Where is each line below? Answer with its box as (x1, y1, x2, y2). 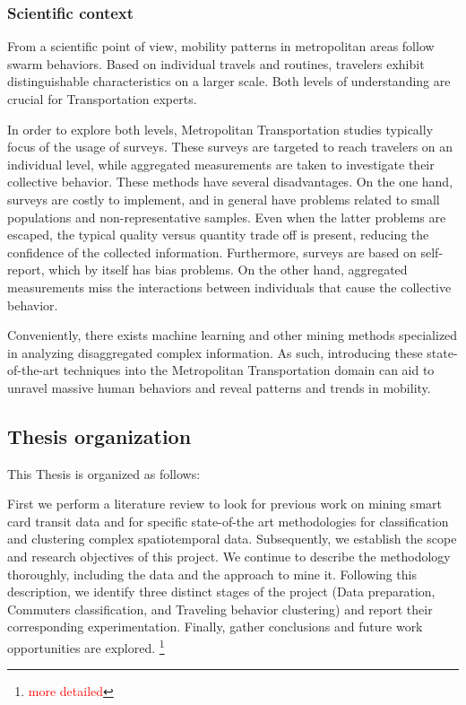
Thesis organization (7, 422, 192, 449)
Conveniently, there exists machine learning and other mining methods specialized (7, 326, 458, 344)
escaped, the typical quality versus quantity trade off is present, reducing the (7, 225, 429, 244)
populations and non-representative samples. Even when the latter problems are (7, 207, 446, 226)
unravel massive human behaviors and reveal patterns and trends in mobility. (7, 378, 431, 396)
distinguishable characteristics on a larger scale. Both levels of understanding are (7, 72, 451, 91)
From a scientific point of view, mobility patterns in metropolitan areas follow (7, 37, 435, 56)
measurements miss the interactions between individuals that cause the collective (7, 277, 452, 296)
